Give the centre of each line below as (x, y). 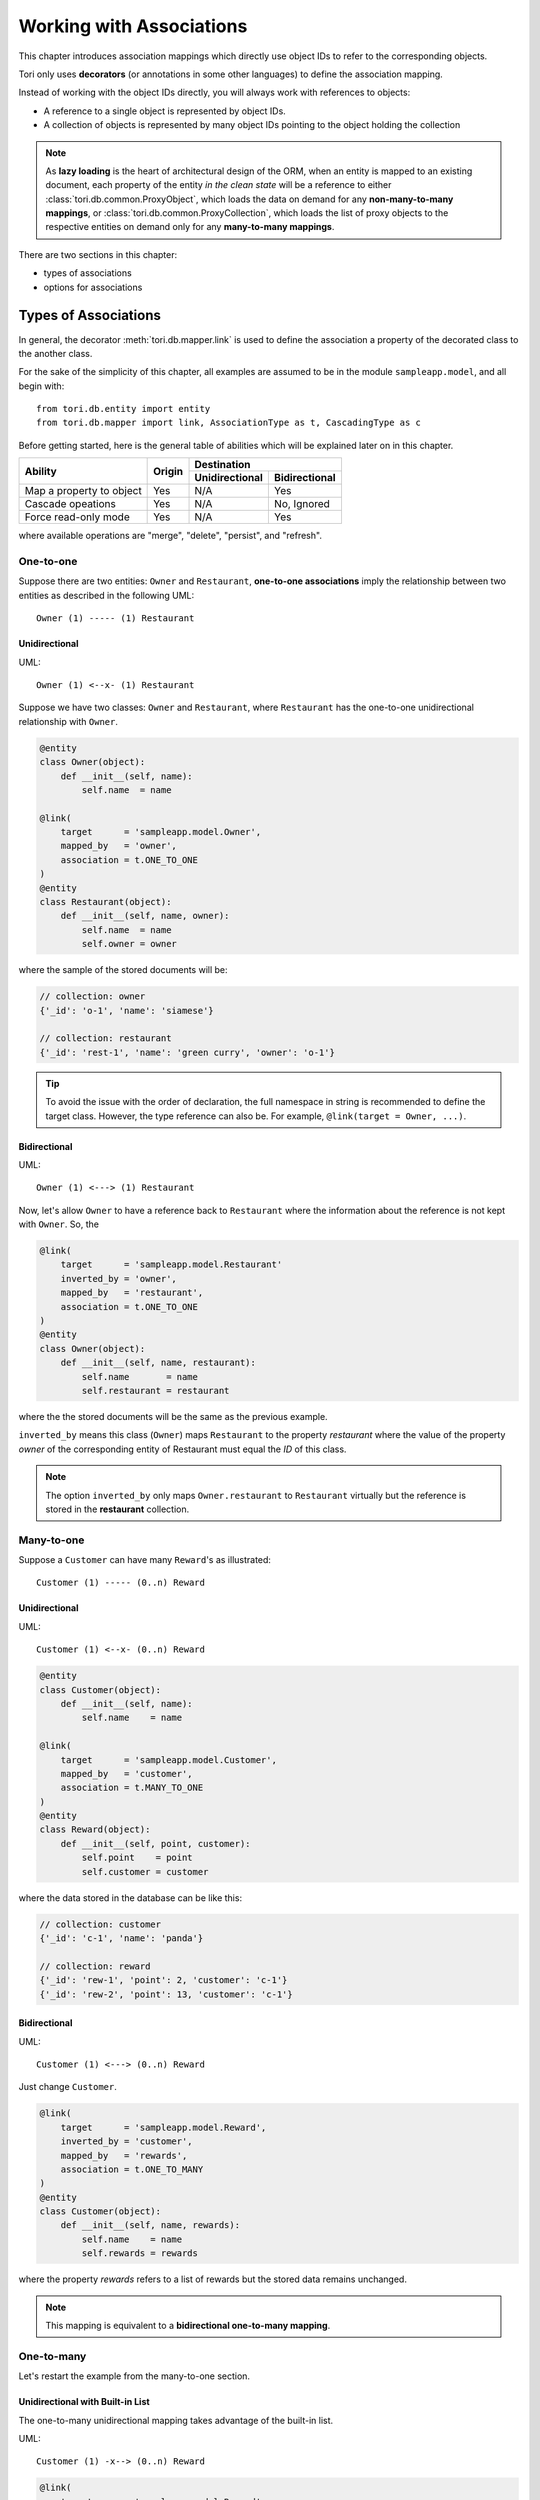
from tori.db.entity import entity (123, 409)
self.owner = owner (129, 944)
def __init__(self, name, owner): (145, 916)
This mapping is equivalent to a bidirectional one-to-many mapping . (188, 2325)
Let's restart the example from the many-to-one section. (134, 2376)
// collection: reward (95, 1966)
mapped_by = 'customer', (127, 1773)
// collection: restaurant (105, 1038)
